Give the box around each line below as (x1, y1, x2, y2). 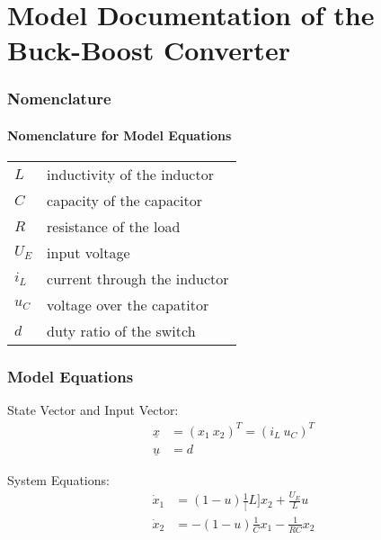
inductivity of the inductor (47, 164, 214, 185)
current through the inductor (47, 268, 229, 290)
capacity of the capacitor (47, 190, 203, 211)
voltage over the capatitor (47, 294, 209, 316)
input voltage (47, 242, 130, 264)
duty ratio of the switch (47, 320, 196, 342)
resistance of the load (47, 216, 181, 238)
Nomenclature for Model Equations (7, 126, 232, 144)
